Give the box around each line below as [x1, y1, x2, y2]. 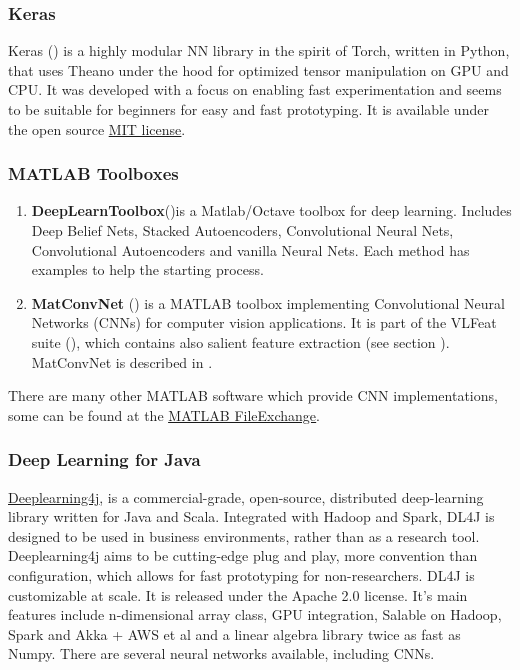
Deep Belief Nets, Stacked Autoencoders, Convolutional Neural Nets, [31, 220, 454, 240]
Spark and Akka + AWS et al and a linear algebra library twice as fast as [8, 623, 461, 644]
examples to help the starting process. [31, 259, 264, 280]
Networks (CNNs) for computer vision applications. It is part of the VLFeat [31, 312, 497, 333]
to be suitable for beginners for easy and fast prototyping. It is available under [8, 99, 489, 119]
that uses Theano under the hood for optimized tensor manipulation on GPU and [8, 59, 509, 80]
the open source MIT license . [8, 118, 186, 139]
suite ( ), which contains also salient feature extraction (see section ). [31, 331, 450, 352]
